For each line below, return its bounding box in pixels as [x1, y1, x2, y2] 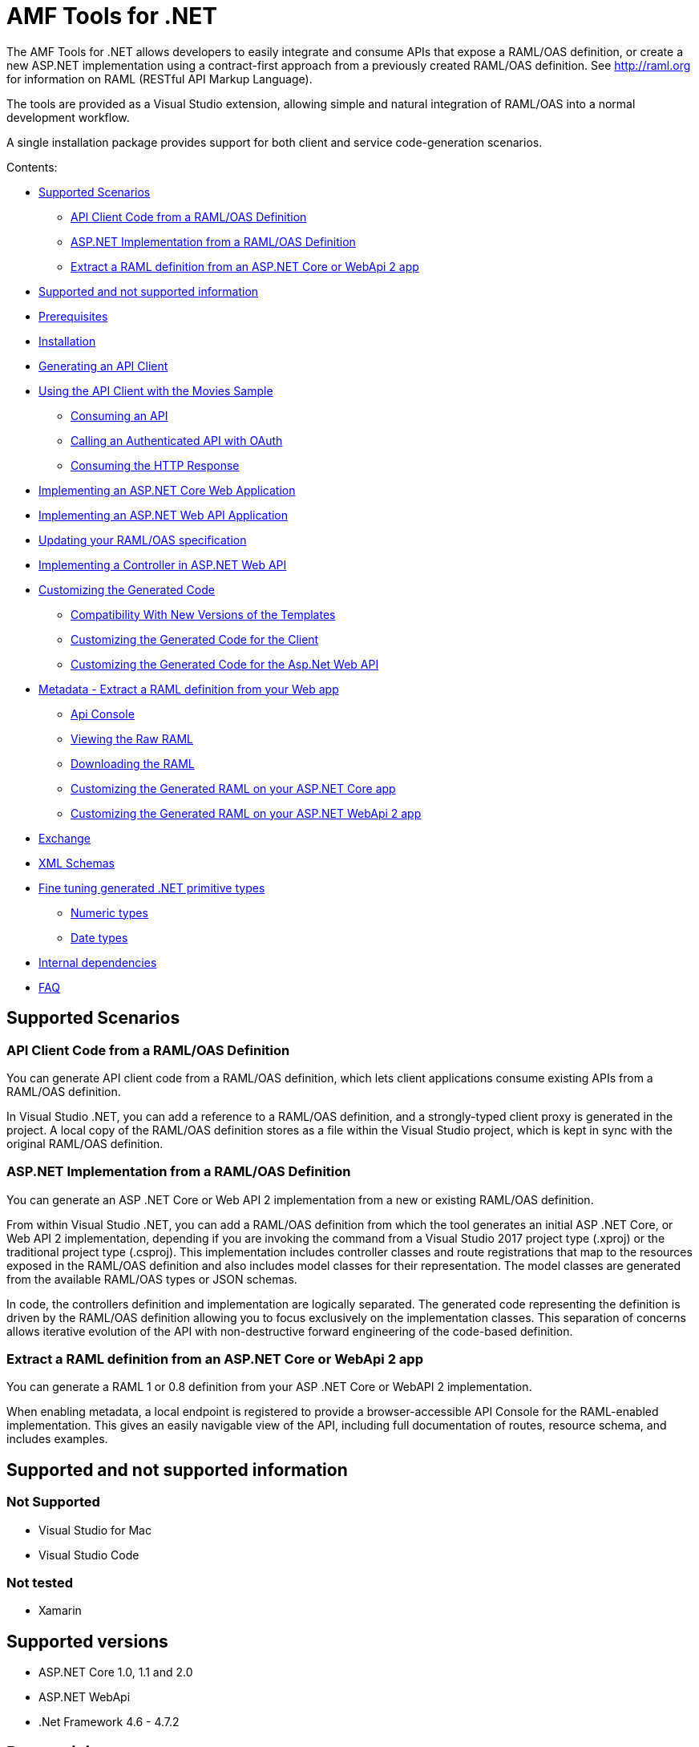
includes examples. [6, 1432, 108, 1446]
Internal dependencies [38, 955, 157, 969]
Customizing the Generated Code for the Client [71, 632, 319, 646]
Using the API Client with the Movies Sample [38, 383, 273, 398]
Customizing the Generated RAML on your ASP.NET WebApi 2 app [71, 806, 422, 820]
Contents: [6, 160, 58, 174]
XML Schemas [38, 855, 115, 870]
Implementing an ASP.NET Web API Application [38, 508, 289, 522]
